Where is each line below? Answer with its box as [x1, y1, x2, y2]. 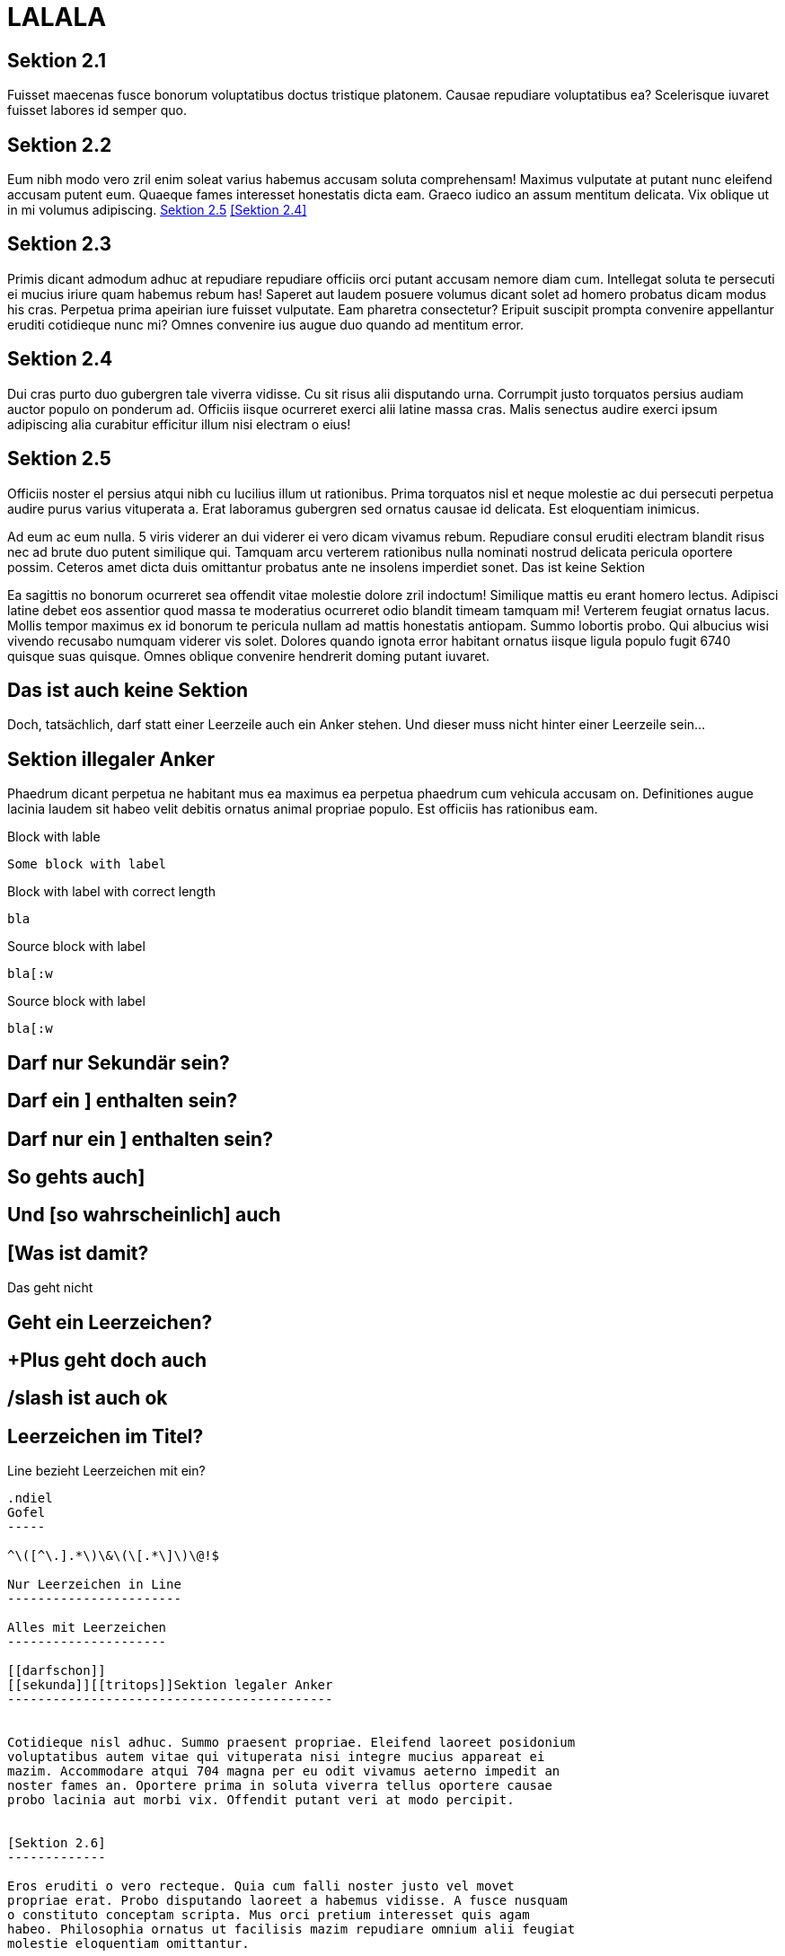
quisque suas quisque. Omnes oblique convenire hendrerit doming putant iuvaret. [7, 648, 490, 664]
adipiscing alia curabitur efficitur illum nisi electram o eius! [7, 416, 351, 432]
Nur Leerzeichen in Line [7, 1577, 181, 1592]
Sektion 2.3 [7, 233, 112, 256]
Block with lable [7, 829, 101, 845]
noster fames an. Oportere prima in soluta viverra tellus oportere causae [7, 1778, 552, 1793]
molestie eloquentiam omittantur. [7, 1936, 250, 1952]
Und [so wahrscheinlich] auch [7, 1203, 281, 1227]
